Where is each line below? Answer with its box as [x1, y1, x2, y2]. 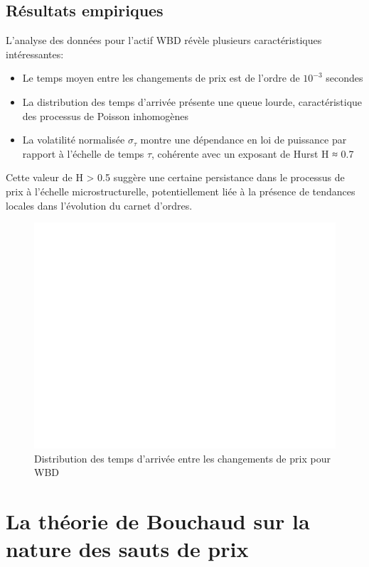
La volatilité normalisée [22, 132, 125, 147]
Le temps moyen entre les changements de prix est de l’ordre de [22, 70, 300, 85]
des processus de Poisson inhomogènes [22, 108, 189, 123]
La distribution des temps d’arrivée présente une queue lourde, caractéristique [22, 94, 363, 109]
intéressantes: [6, 46, 64, 61]
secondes [326, 70, 363, 85]
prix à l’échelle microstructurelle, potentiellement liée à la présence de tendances [6, 183, 355, 198]
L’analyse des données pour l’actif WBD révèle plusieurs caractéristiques [6, 33, 322, 48]
